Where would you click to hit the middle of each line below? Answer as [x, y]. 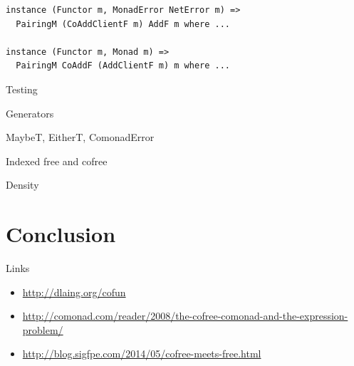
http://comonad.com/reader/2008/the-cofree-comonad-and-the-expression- [185, 316]
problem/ [43, 329]
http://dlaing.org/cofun [74, 292]
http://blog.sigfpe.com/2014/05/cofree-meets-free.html [142, 354]
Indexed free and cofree [57, 161]
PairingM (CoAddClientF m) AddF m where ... [123, 24]
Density [22, 185]
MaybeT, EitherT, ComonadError [80, 137]
